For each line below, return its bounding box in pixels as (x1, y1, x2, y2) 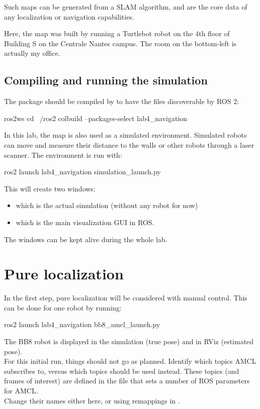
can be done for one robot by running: (4, 302, 122, 313)
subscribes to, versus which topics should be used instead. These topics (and (4, 365, 239, 376)
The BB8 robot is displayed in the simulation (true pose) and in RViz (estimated (4, 336, 254, 347)
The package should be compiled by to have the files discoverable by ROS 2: (4, 96, 239, 107)
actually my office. (4, 48, 60, 58)
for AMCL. (4, 385, 38, 395)
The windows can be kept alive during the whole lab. (4, 234, 167, 244)
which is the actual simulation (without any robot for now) (16, 200, 198, 211)
